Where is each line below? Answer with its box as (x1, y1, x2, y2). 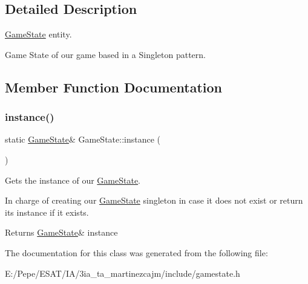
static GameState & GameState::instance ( (5, 133, 161, 146)
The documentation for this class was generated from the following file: (5, 246, 268, 259)
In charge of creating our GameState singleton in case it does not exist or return (5, 194, 303, 207)
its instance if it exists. (5, 205, 89, 218)
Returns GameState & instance (5, 226, 118, 239)
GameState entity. (5, 28, 72, 40)
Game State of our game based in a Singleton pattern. (5, 48, 206, 60)
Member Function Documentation (5, 77, 223, 96)
